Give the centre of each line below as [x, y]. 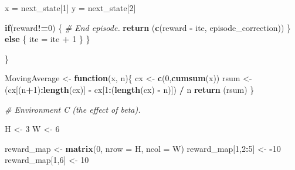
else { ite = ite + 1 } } [48, 39]
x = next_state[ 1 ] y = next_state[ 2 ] [70, 8]
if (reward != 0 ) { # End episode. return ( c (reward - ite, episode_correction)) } [148, 27]
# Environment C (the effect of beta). [73, 109]
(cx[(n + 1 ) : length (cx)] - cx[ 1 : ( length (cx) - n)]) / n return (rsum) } [130, 89]
